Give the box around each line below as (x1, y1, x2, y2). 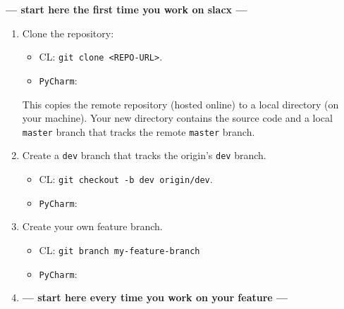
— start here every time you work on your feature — (22, 290, 288, 305)
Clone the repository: (22, 25, 114, 40)
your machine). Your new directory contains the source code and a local (22, 111, 333, 125)
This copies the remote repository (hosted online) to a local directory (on (22, 96, 339, 111)
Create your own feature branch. (22, 219, 163, 234)
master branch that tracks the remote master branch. (22, 124, 255, 139)
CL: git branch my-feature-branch (39, 242, 200, 257)
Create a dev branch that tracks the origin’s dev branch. (22, 148, 266, 163)
